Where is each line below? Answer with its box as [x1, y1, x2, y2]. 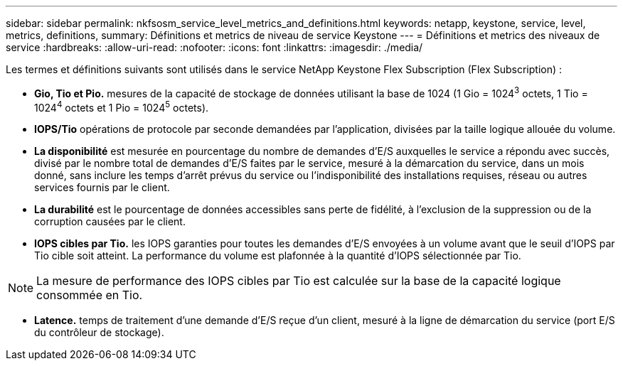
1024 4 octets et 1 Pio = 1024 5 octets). [34, 99, 209, 114]
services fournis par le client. [34, 181, 170, 194]
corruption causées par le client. [34, 215, 186, 228]
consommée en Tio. [36, 288, 143, 303]
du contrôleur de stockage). [34, 326, 164, 339]
